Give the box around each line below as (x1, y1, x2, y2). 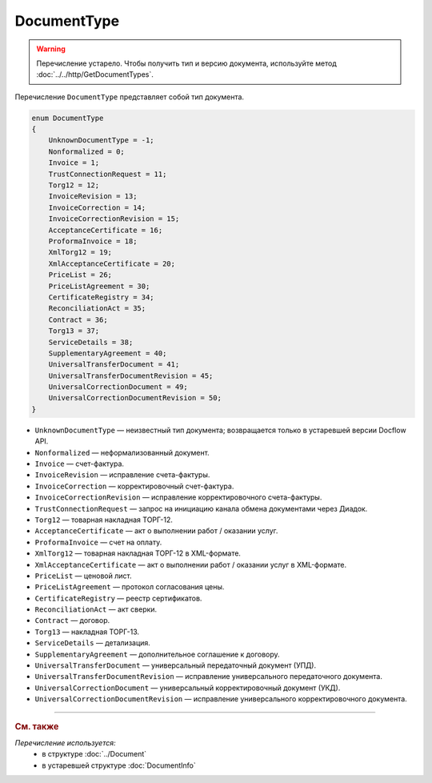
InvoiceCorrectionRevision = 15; (48, 215, 180, 223)
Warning (36, 44, 66, 54)
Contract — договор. (34, 616, 110, 625)
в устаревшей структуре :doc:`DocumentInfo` (42, 761, 196, 770)
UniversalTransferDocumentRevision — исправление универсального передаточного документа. (34, 672, 383, 681)
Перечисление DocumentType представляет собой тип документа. (14, 92, 244, 102)
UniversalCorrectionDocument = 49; (48, 383, 188, 391)
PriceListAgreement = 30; (48, 281, 150, 291)
